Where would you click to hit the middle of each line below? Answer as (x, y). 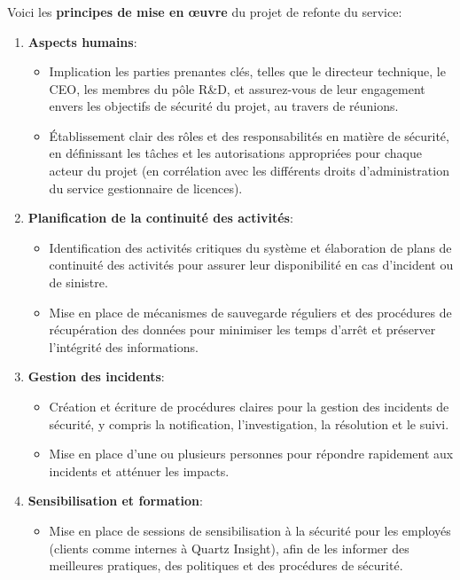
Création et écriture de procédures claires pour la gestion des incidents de (249, 407)
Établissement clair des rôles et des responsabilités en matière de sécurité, (249, 135)
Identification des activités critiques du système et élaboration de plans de (250, 247)
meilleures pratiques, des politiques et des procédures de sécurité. (226, 565)
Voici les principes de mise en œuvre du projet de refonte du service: (205, 11)
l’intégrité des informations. (124, 346)
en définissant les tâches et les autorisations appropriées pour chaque (235, 153)
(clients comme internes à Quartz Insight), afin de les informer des (229, 548)
